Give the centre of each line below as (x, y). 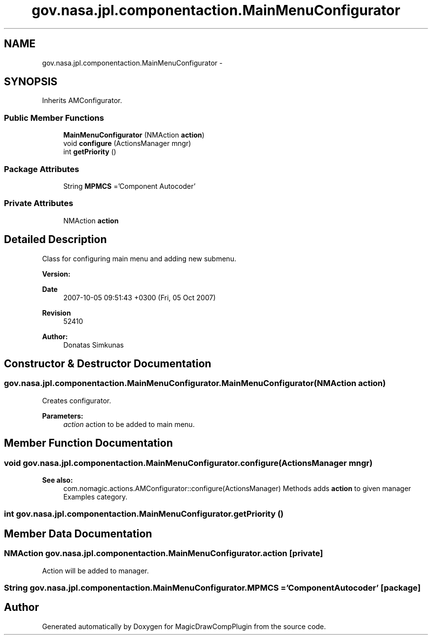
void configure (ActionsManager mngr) (127, 143)
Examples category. (95, 497)
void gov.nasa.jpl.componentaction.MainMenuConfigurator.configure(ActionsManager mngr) (188, 463)
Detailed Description (55, 240)
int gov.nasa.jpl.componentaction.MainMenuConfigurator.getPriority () (144, 514)
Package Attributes (42, 169)
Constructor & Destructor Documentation (108, 363)
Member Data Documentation (78, 533)
